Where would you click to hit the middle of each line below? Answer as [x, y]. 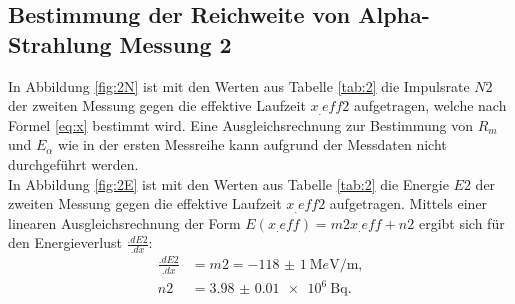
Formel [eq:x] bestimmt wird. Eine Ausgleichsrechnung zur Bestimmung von [240, 124]
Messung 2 [175, 43]
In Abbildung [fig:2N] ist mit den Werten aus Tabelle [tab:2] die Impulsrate [239, 85]
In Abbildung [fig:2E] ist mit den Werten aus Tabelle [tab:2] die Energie [228, 183]
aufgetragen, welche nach [430, 105]
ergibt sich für [461, 222]
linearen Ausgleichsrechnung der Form [124, 222]
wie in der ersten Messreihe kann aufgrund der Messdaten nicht [252, 144]
